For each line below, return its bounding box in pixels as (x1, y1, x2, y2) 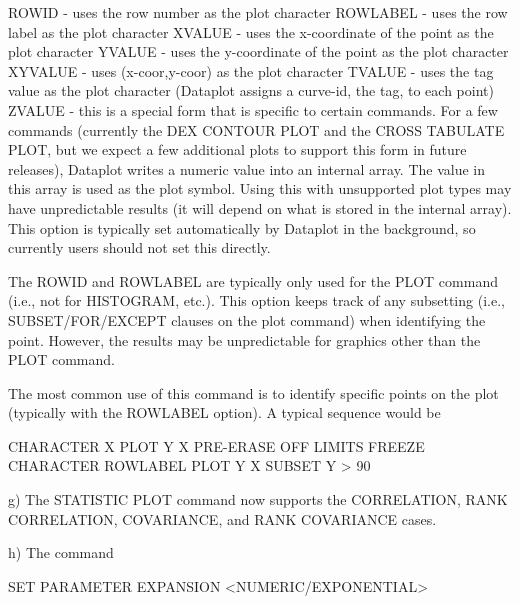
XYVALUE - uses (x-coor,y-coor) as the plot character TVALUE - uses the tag (8, 60, 494, 81)
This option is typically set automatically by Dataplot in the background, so (8, 217, 476, 238)
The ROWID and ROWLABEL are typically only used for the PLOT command (8, 270, 498, 291)
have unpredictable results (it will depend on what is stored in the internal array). (8, 197, 512, 218)
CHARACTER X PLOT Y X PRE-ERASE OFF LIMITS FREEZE (8, 435, 425, 456)
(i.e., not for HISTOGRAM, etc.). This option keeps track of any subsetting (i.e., (8, 290, 505, 311)
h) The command (8, 542, 114, 563)
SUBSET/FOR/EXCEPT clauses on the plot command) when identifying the (8, 309, 486, 330)
